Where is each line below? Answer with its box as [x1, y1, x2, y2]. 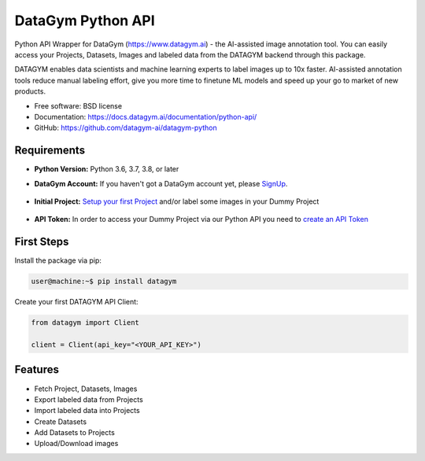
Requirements [14, 144, 86, 157]
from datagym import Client [31, 319, 139, 327]
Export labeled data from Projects [34, 394, 143, 404]
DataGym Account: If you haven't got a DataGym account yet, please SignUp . [34, 179, 288, 188]
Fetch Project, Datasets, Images [34, 384, 138, 393]
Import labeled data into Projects [34, 406, 141, 415]
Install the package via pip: [14, 256, 102, 265]
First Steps [14, 235, 69, 249]
